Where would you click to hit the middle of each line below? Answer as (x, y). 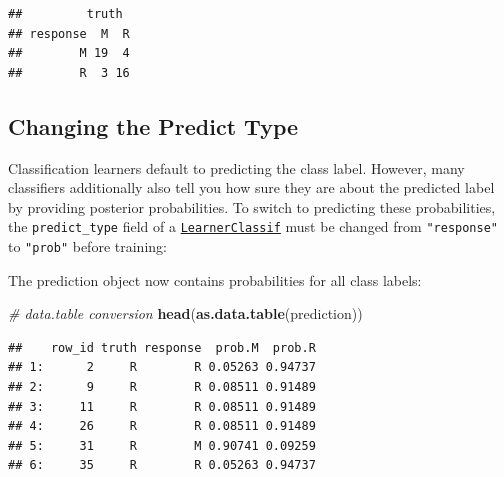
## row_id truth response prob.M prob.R (162, 347)
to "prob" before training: (87, 246)
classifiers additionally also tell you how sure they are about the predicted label (251, 187)
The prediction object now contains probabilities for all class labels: (215, 279)
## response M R (69, 33)
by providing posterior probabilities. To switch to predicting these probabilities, (252, 206)
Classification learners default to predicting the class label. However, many (236, 167)
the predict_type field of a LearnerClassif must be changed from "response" (253, 226)
